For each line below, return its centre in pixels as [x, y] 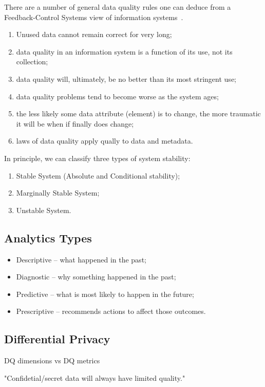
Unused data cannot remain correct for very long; [94, 34]
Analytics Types [48, 238]
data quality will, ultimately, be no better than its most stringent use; [126, 78]
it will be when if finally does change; [75, 123]
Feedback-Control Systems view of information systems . [94, 17]
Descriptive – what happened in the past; [81, 259]
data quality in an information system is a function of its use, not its [124, 51]
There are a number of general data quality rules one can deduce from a [118, 7]
